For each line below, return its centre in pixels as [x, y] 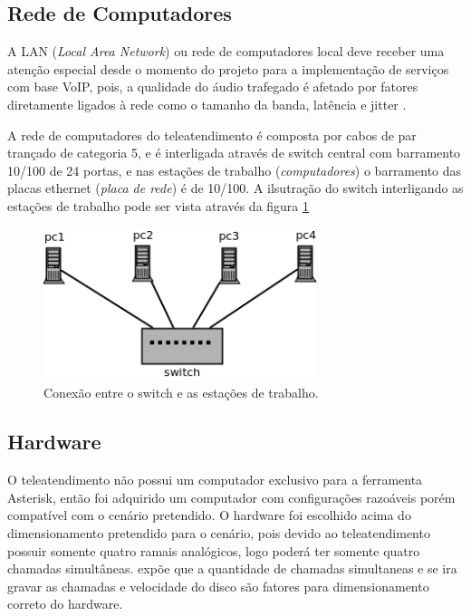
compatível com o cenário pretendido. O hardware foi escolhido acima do [209, 515]
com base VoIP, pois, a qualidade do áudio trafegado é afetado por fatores [213, 87]
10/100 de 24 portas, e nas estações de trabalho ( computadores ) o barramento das [235, 170]
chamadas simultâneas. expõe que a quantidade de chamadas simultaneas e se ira [232, 568]
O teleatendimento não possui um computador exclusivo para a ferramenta [215, 480]
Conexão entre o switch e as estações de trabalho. [181, 393]
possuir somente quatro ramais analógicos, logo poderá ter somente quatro [214, 550]
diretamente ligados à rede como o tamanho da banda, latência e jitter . [207, 104]
